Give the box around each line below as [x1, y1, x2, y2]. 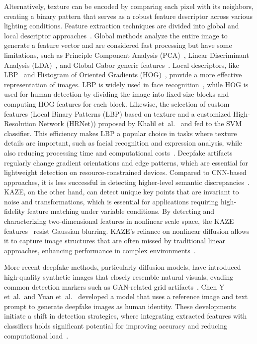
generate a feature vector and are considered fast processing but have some [4, 40, 232, 50]
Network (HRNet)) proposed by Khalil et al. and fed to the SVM [38, 118, 242, 129]
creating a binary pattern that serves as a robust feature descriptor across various [4, 10, 253, 21]
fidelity [4, 206, 25, 216]
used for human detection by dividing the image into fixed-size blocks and [4, 89, 229, 99]
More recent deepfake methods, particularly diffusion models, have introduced [4, 262, 241, 272]
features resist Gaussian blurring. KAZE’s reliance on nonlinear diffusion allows [4, 225, 250, 236]
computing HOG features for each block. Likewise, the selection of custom [4, 98, 230, 109]
